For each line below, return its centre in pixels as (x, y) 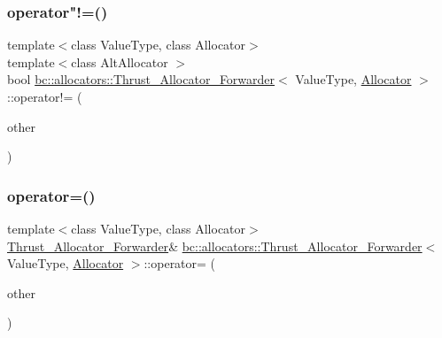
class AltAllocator (120, 61)
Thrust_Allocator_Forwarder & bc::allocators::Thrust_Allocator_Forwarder (215, 246)
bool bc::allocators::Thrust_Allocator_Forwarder (141, 79)
